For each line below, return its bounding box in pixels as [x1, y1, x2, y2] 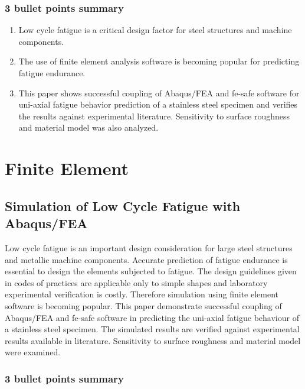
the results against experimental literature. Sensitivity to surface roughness [18, 109, 290, 122]
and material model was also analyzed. [18, 121, 159, 134]
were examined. [5, 346, 61, 358]
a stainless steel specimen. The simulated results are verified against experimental [5, 323, 300, 335]
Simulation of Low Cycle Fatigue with [5, 196, 241, 215]
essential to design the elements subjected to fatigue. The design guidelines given [5, 265, 297, 277]
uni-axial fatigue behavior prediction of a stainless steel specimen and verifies [18, 98, 298, 111]
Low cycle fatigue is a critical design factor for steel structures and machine [18, 24, 292, 36]
